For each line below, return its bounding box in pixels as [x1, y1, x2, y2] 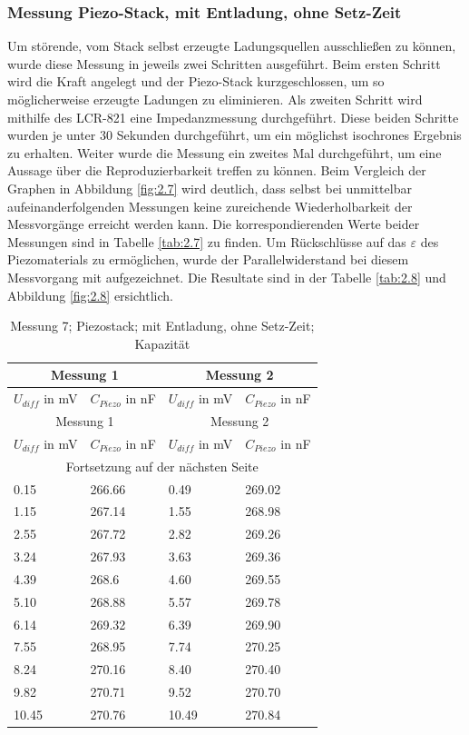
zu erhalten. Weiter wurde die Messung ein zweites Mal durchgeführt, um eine [7, 143, 442, 162]
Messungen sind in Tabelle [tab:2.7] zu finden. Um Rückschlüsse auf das [7, 232, 406, 251]
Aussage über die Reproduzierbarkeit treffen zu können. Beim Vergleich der [7, 161, 426, 180]
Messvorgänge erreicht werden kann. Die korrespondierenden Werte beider [7, 214, 420, 233]
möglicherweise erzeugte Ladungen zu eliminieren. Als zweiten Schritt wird [7, 90, 423, 108]
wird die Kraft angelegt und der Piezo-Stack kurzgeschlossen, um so [7, 72, 385, 91]
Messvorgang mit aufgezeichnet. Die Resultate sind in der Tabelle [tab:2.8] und [7, 267, 446, 286]
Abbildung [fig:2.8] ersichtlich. [7, 285, 173, 304]
